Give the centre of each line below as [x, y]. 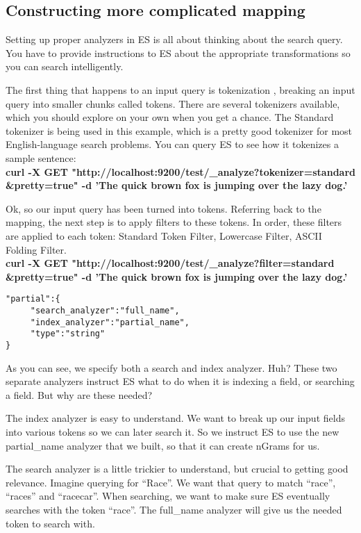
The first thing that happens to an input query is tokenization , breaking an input [180, 89]
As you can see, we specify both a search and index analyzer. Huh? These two [171, 367]
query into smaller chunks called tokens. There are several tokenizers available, [173, 103]
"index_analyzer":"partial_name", [110, 322]
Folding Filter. [36, 249]
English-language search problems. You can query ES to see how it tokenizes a [172, 144]
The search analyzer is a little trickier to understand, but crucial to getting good [177, 469]
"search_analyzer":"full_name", [105, 310]
